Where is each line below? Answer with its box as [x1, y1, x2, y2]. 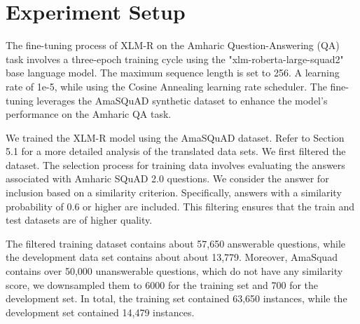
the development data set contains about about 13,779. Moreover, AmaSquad [6, 250, 338, 264]
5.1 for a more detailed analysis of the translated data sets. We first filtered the [6, 144, 346, 158]
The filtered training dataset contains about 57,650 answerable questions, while [6, 236, 346, 250]
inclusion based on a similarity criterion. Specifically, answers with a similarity [6, 185, 342, 200]
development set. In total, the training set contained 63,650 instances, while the [6, 291, 347, 306]
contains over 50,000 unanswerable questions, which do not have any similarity [6, 264, 343, 278]
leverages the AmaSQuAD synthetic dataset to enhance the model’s [36, 93, 328, 107]
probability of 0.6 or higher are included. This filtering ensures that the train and [6, 198, 354, 213]
